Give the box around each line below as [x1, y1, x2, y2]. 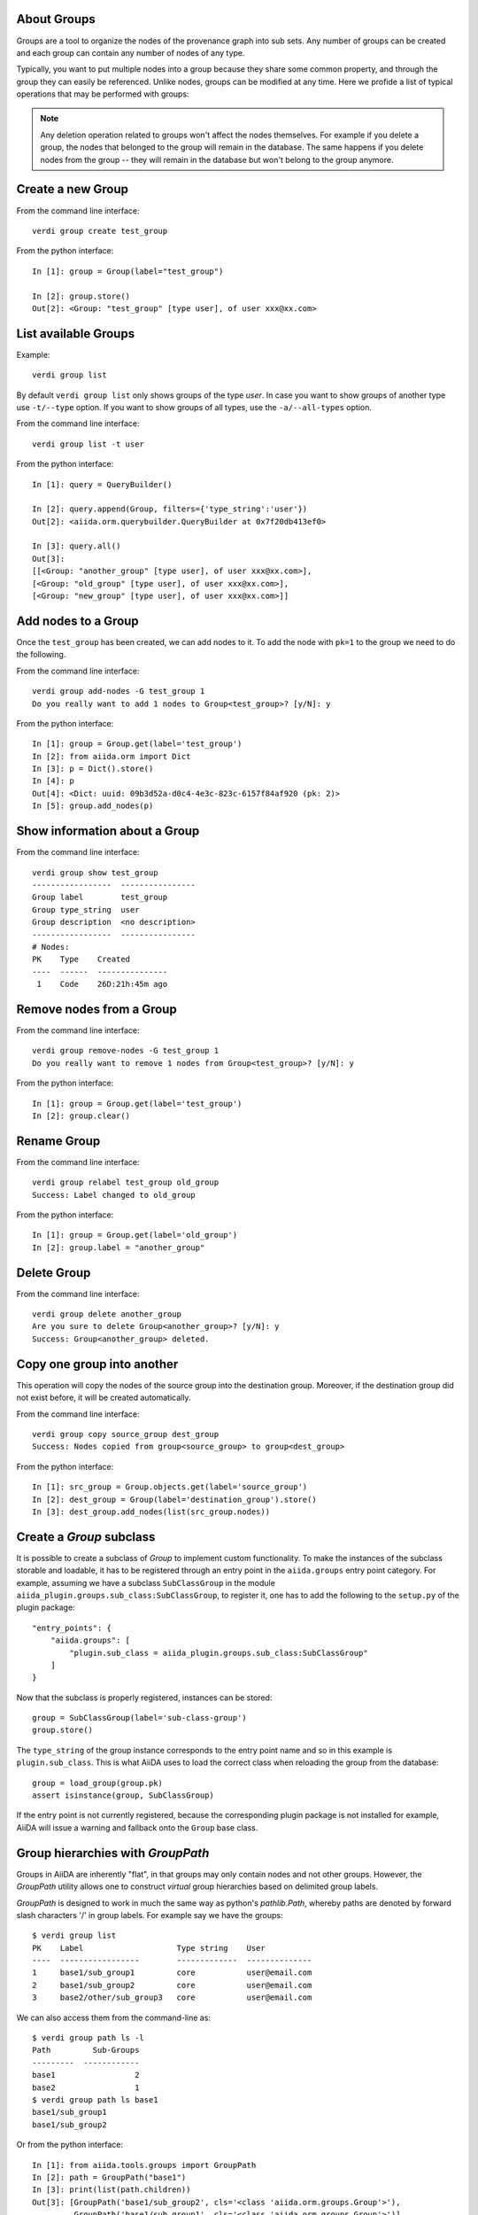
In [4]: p [32, 776, 74, 786]
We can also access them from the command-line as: [16, 2012, 212, 2023]
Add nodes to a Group [16, 613, 139, 628]
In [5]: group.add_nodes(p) [32, 801, 154, 811]
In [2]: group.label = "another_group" [32, 1242, 205, 1253]
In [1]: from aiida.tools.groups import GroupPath [32, 2160, 257, 2170]
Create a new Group [16, 182, 128, 197]
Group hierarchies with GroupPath [16, 1846, 210, 1861]
